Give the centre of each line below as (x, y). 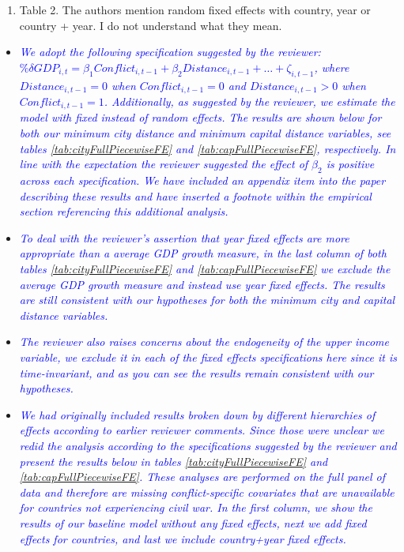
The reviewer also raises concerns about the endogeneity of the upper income (204, 342)
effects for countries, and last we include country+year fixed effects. (183, 538)
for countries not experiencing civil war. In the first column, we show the (196, 507)
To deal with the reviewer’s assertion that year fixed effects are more (184, 237)
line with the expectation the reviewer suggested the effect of (164, 164)
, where (332, 67)
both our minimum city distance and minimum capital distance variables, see (205, 133)
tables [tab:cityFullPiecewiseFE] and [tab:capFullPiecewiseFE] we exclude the (205, 269)
